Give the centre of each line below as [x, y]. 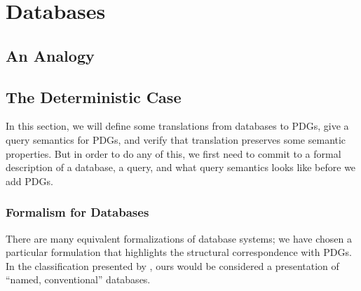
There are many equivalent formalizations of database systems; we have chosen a [179, 238]
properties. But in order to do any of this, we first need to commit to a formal [173, 153]
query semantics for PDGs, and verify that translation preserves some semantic [176, 139]
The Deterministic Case [94, 96]
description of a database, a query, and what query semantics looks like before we [181, 167]
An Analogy [50, 55]
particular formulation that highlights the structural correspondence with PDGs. [179, 252]
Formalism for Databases [77, 212]
